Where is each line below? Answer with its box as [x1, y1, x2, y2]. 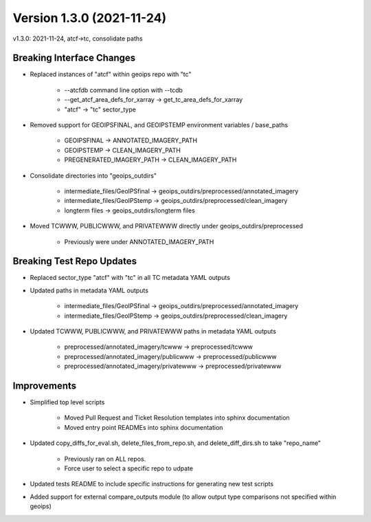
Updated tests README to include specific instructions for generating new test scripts [30, 480, 274, 488]
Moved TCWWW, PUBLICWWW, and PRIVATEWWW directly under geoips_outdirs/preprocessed [30, 222, 304, 230]
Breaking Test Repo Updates [12, 255, 137, 268]
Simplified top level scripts [30, 398, 105, 406]
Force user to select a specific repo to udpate [64, 464, 194, 472]
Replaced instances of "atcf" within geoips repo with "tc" [30, 70, 192, 78]
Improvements [12, 380, 77, 391]
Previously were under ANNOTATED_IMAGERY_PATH [64, 237, 214, 246]
